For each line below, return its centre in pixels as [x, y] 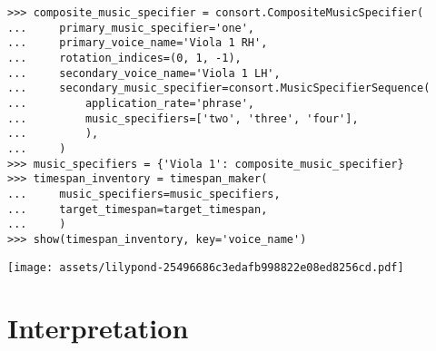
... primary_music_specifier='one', [131, 28]
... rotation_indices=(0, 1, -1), [124, 58]
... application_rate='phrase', [131, 103]
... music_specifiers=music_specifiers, [144, 194]
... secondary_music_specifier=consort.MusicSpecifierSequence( [219, 88]
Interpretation [98, 328]
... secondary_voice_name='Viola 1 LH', [144, 73]
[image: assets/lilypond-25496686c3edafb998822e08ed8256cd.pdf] [206, 267]
